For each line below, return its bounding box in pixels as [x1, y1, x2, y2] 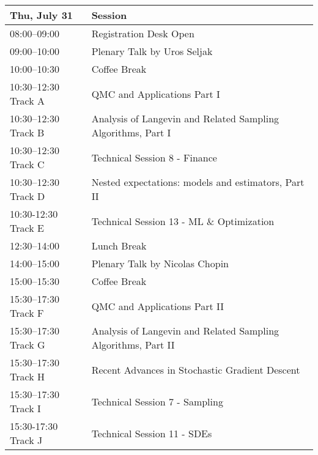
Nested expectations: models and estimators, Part [91, 175, 305, 189]
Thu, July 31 [10, 8, 73, 22]
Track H [10, 369, 45, 383]
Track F [10, 306, 44, 320]
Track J [10, 433, 43, 447]
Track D [10, 189, 45, 203]
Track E [10, 221, 44, 235]
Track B [10, 125, 45, 139]
